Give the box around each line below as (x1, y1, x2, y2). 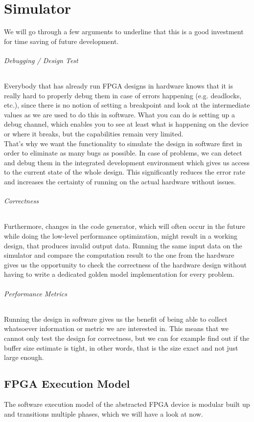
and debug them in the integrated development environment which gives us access (4, 157, 250, 167)
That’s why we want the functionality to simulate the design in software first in (4, 138, 242, 148)
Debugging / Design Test (4, 55, 78, 65)
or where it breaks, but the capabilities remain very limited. (4, 129, 184, 139)
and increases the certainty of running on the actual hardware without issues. (4, 177, 236, 187)
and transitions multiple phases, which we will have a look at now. (4, 408, 203, 419)
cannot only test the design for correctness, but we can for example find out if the (4, 333, 250, 343)
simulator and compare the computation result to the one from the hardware (4, 250, 234, 260)
